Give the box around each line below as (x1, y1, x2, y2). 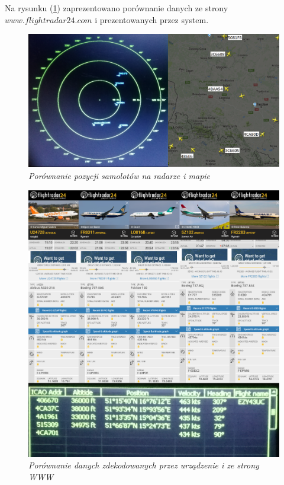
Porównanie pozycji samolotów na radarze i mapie (28, 170, 211, 182)
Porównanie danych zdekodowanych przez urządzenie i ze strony (28, 459, 259, 471)
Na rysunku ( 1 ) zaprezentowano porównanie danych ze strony (5, 2, 228, 14)
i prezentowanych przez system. (95, 13, 209, 25)
